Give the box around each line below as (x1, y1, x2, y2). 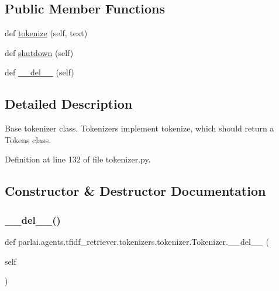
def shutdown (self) (5, 46, 74, 58)
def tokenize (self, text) (5, 27, 88, 39)
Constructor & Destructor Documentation (5, 182, 266, 200)
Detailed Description (5, 95, 133, 113)
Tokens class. (5, 133, 51, 145)
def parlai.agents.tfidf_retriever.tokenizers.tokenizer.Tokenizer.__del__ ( (5, 235, 269, 247)
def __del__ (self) (5, 66, 74, 78)
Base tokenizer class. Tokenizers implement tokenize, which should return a (5, 122, 274, 134)
